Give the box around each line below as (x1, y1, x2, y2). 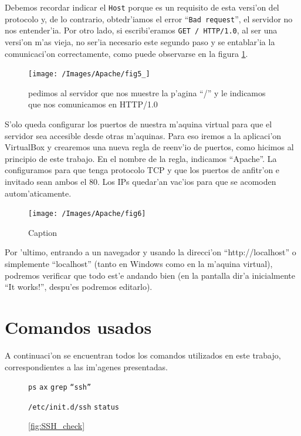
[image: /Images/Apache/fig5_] (28, 70, 150, 79)
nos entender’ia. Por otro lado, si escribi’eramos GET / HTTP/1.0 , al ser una (5, 24, 278, 36)
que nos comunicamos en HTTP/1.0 (28, 98, 158, 110)
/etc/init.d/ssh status (28, 403, 120, 411)
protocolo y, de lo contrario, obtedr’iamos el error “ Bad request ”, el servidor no (5, 12, 293, 25)
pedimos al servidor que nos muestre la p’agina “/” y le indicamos (28, 86, 266, 99)
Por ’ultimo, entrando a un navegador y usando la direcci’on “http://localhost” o (5, 246, 296, 258)
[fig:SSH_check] (28, 420, 85, 432)
